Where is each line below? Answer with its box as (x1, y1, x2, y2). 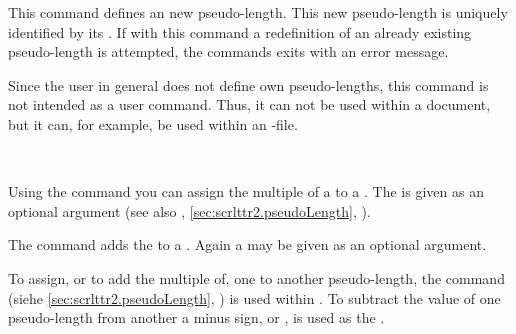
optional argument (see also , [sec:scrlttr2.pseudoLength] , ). (8, 200, 371, 221)
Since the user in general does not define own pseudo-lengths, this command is (8, 74, 489, 95)
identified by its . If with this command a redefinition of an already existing (8, 21, 472, 42)
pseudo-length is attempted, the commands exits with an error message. (8, 41, 449, 62)
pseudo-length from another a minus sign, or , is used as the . (8, 307, 385, 328)
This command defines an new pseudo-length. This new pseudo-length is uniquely (8, 2, 508, 22)
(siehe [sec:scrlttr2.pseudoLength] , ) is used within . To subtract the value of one (8, 287, 501, 308)
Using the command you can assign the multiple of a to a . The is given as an (8, 181, 484, 202)
